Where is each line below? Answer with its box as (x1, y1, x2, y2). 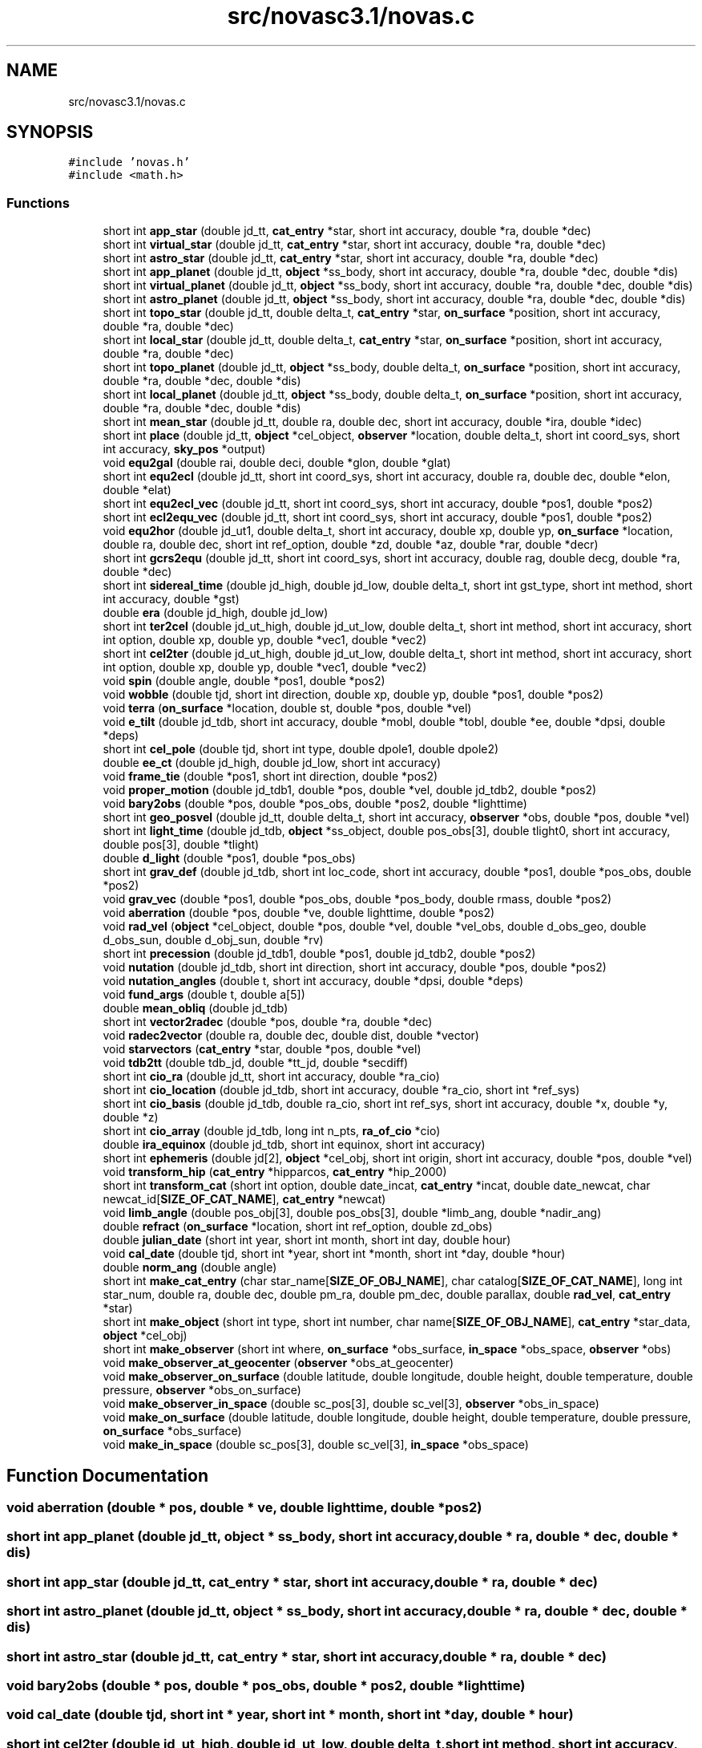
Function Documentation (6, 1465, 208, 1486)
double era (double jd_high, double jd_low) (103, 606, 329, 620)
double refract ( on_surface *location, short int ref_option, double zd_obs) (103, 1219, 493, 1234)
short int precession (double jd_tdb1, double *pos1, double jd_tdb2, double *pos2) (103, 947, 536, 961)
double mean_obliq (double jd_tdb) (103, 1001, 288, 1016)
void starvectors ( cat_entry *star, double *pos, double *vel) (103, 1042, 422, 1057)
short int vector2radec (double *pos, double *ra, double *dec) (103, 1015, 433, 1029)
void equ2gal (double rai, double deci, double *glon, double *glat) (103, 456, 451, 470)
